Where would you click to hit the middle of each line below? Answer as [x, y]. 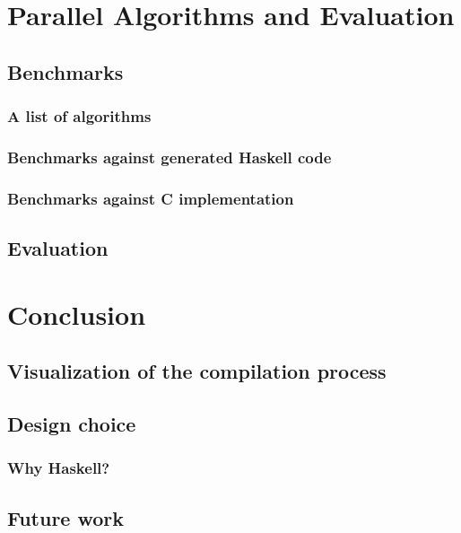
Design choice [72, 424]
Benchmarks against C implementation [151, 198]
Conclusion [77, 314]
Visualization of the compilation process [197, 371]
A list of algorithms [79, 116]
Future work [66, 517]
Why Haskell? [59, 468]
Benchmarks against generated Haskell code [170, 157]
